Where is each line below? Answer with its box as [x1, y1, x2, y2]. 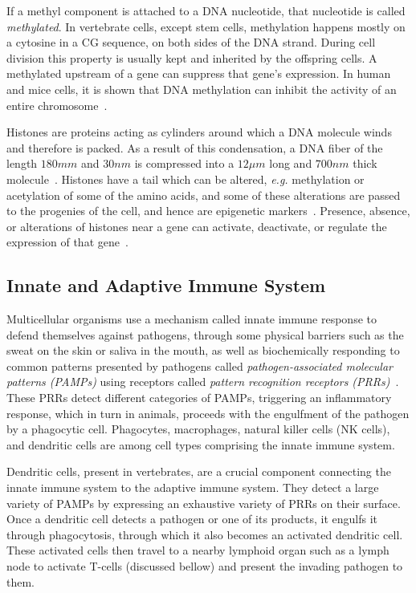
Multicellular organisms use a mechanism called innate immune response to [6, 311, 377, 327]
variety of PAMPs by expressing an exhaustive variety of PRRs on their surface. [6, 494, 401, 511]
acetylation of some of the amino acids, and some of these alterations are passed [6, 186, 401, 203]
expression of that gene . [6, 234, 128, 250]
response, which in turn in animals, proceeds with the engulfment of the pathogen [6, 404, 410, 421]
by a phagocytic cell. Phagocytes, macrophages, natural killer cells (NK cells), [6, 420, 390, 437]
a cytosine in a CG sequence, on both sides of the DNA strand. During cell [6, 34, 376, 51]
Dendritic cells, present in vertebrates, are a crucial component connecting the [6, 463, 391, 480]
